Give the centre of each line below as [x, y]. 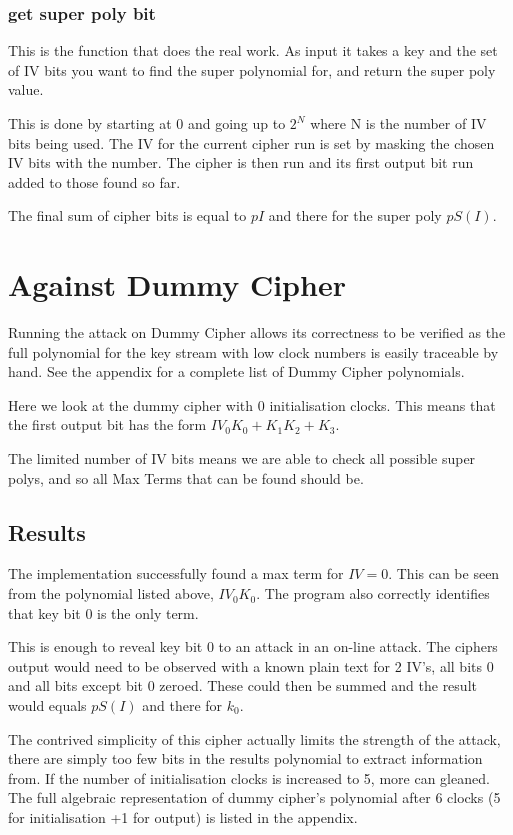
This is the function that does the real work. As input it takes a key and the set [253, 50]
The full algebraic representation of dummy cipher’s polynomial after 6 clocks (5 [254, 797]
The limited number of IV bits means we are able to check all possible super [242, 458]
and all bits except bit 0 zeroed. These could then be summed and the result [242, 685]
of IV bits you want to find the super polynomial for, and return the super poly [252, 69]
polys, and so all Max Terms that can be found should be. [186, 477]
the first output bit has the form [107, 424]
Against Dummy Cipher [177, 284]
